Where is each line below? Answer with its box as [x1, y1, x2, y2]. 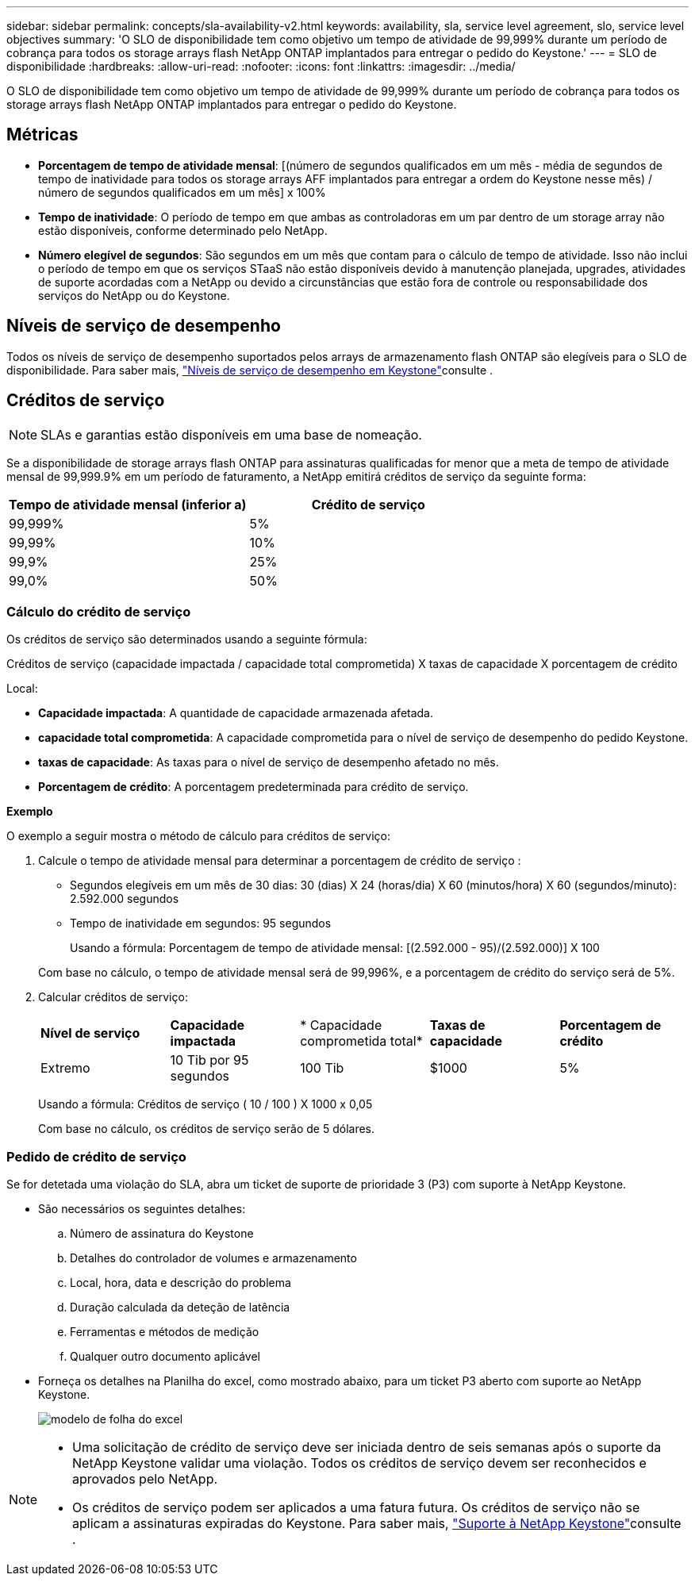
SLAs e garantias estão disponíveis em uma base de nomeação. [40, 426, 422, 443]
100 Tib [300, 1060, 344, 1077]
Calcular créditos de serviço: [38, 990, 188, 1004]
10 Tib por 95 [170, 1052, 249, 1069]
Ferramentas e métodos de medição [70, 1325, 259, 1339]
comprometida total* [300, 1033, 423, 1050]
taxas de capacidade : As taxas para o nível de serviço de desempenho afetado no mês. [38, 755, 499, 770]
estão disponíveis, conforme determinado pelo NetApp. [38, 223, 328, 237]
